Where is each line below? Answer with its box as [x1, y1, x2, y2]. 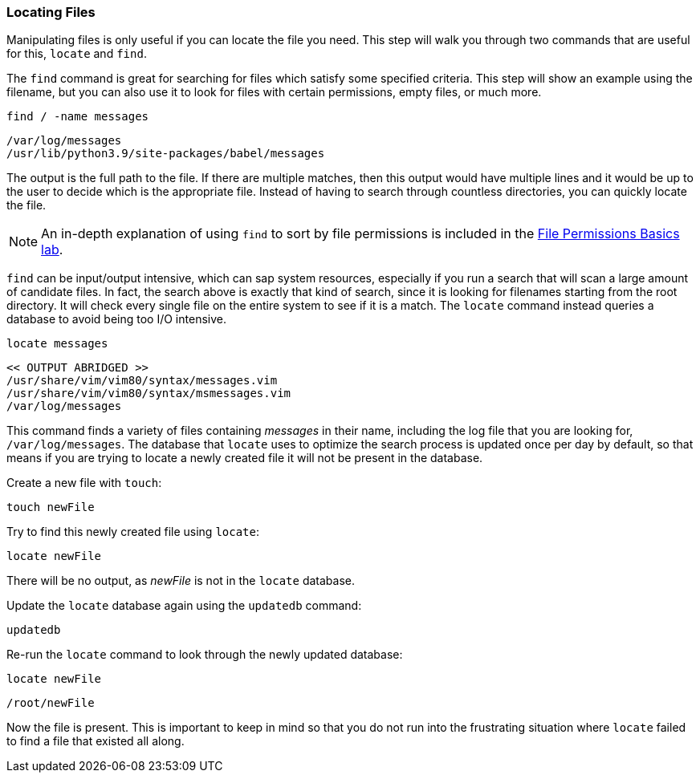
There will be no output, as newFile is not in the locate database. [6, 574, 355, 588]
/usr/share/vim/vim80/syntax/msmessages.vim [6, 387, 291, 400]
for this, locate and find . [6, 47, 147, 61]
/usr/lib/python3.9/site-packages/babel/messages [6, 147, 325, 160]
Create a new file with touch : [6, 476, 162, 490]
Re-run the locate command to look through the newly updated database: [6, 647, 403, 662]
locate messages [6, 337, 108, 351]
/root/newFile [6, 696, 95, 710]
